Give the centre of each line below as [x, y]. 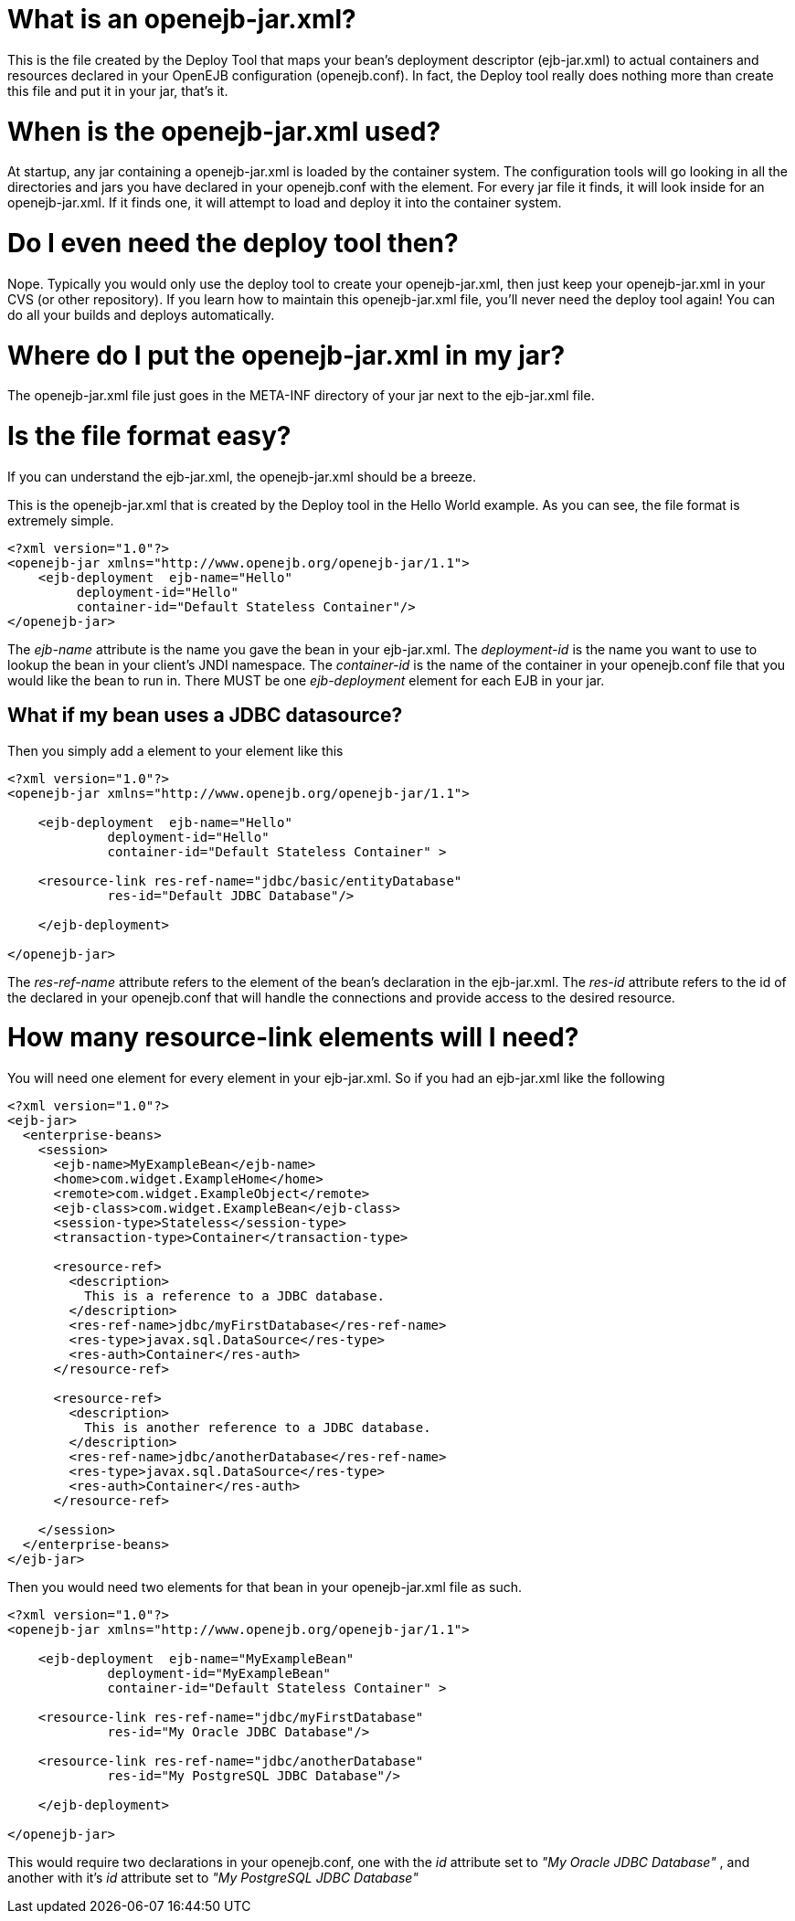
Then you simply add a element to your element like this [175, 750]
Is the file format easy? [149, 436]
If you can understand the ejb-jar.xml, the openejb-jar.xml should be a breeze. [242, 476]
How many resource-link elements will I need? [293, 1038]
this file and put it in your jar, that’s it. [118, 90]
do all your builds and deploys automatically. [141, 314]
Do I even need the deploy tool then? [233, 243]
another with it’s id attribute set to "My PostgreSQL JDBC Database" [213, 1878]
